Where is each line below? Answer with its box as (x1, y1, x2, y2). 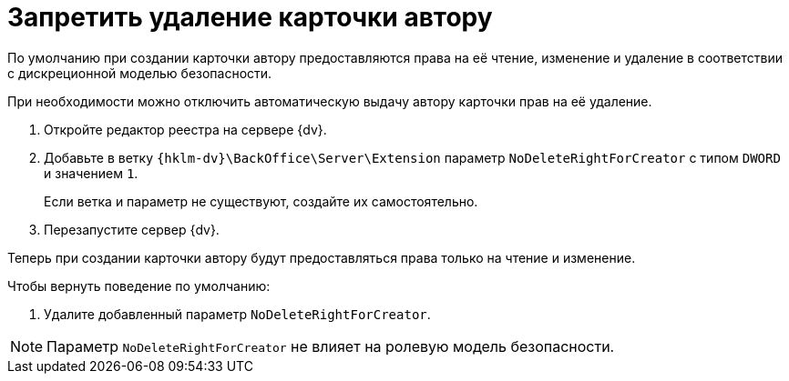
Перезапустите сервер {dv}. (44, 221, 220, 237)
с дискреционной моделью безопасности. (7, 65, 272, 81)
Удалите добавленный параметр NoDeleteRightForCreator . (44, 306, 431, 322)
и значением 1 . (44, 165, 138, 181)
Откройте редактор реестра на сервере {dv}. (44, 121, 327, 137)
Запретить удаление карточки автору (7, 2, 493, 33)
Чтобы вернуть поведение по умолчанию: (7, 277, 271, 294)
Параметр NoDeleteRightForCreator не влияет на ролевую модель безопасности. (46, 336, 615, 356)
